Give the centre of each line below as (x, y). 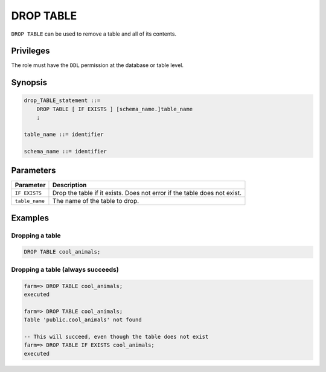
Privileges (30, 51)
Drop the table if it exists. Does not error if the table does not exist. (147, 193)
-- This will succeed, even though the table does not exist (116, 336)
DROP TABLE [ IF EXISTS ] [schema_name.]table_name (115, 109)
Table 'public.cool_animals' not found (83, 320)
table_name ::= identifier (64, 135)
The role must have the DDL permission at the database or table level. (97, 65)
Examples (30, 218)
